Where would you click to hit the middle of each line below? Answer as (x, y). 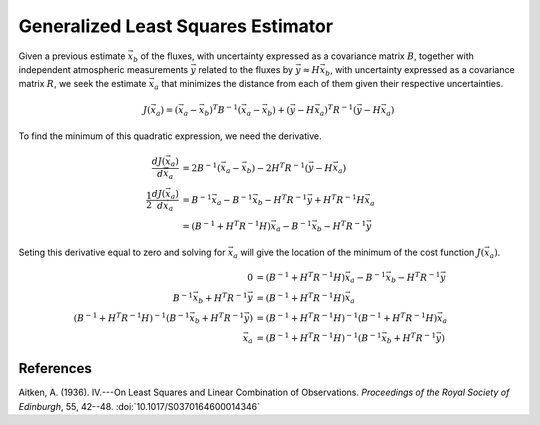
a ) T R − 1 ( (338, 110)
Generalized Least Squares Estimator (176, 26)
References (55, 368)
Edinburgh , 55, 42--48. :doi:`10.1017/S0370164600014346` (139, 406)
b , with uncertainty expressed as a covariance (420, 70)
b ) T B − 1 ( (223, 110)
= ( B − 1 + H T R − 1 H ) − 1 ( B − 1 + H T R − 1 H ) (347, 317)
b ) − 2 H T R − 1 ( (277, 167)
